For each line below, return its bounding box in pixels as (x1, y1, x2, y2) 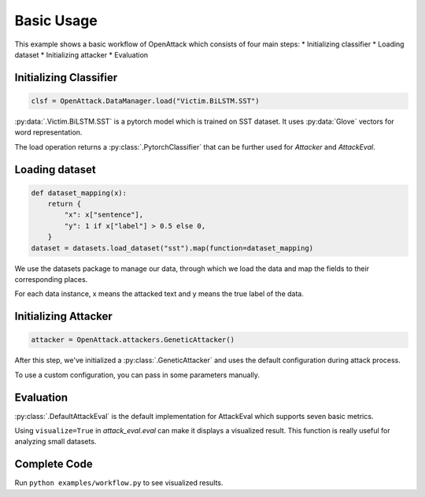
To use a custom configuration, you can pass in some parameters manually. (14, 370, 260, 380)
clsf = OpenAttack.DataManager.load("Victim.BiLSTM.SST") (31, 96, 260, 106)
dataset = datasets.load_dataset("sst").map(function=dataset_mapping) (31, 243, 314, 252)
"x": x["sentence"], (64, 210, 144, 220)
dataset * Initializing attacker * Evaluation (14, 50, 149, 59)
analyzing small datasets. (14, 437, 97, 447)
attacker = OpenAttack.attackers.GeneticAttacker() (31, 336, 235, 344)
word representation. (14, 128, 83, 137)
